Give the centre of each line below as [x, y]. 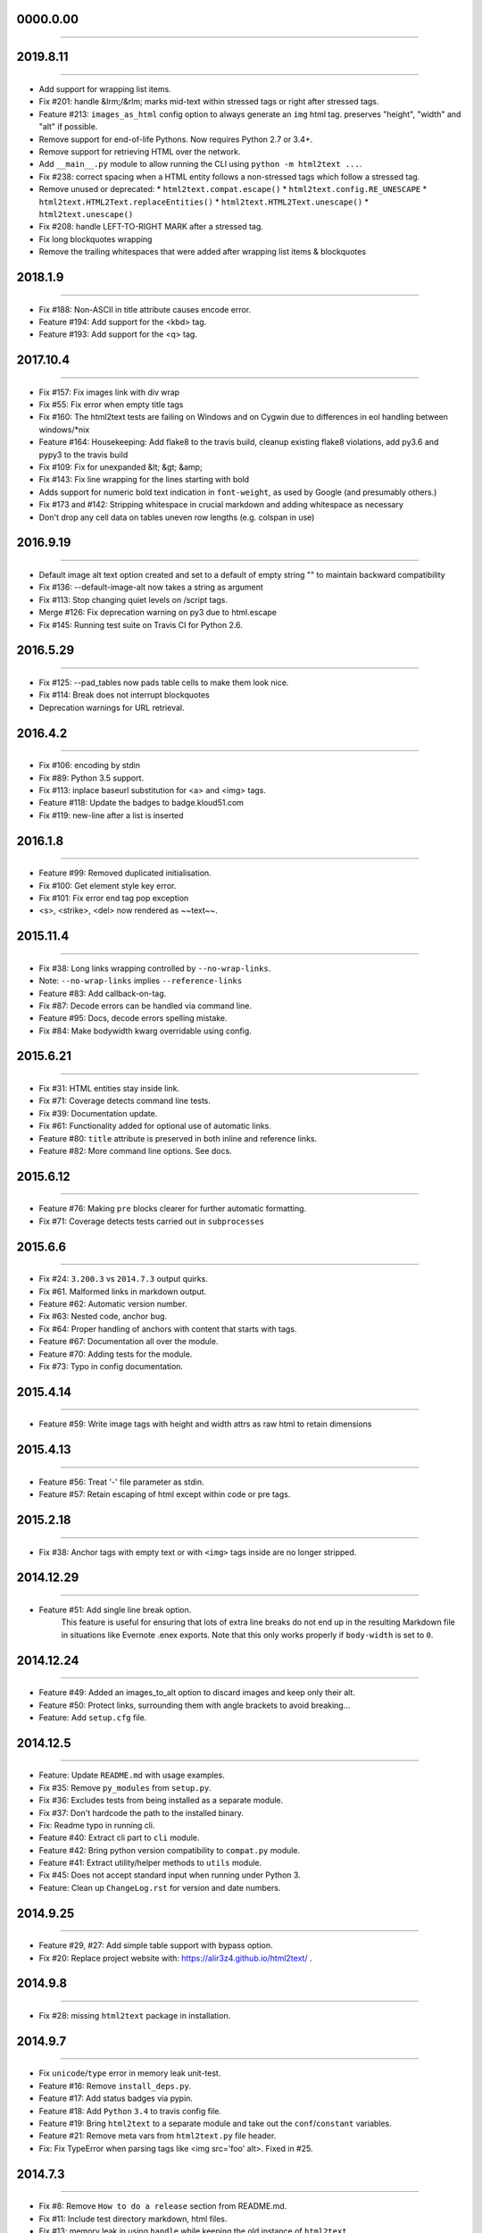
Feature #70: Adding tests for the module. [116, 1354]
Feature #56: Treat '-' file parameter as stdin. [121, 1482]
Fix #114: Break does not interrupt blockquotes [124, 695]
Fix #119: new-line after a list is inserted [111, 815]
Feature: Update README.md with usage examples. [132, 1775]
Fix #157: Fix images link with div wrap [109, 392]
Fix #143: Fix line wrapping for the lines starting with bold [144, 480]
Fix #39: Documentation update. [98, 1113]
